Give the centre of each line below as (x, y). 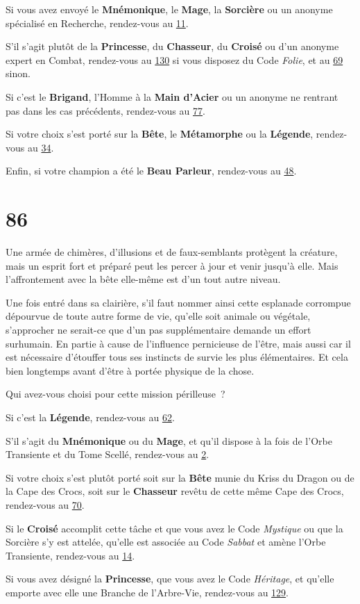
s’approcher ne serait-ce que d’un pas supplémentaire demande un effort (158, 330)
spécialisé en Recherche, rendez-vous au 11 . (97, 23)
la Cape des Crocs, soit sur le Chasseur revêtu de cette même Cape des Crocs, (175, 491)
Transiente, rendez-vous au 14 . (70, 555)
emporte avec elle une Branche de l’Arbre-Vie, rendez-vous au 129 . (147, 592)
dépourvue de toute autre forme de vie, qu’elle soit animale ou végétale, (158, 316)
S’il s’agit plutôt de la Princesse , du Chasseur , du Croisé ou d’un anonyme (172, 46)
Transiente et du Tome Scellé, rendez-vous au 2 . (108, 454)
